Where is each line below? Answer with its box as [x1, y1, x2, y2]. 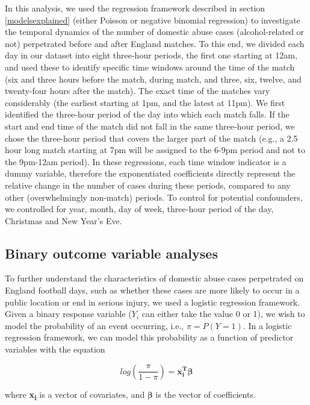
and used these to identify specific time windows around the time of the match [5, 60, 295, 73]
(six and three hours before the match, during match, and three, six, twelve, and [5, 72, 302, 85]
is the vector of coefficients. [155, 388, 256, 400]
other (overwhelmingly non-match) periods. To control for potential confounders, [5, 190, 303, 203]
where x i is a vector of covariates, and [5, 388, 145, 402]
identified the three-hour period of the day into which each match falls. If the [5, 108, 290, 121]
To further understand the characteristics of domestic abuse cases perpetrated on [5, 272, 304, 284]
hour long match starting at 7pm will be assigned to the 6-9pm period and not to [5, 143, 305, 156]
